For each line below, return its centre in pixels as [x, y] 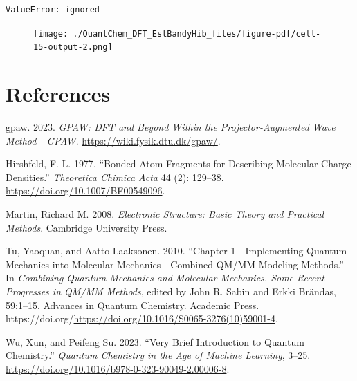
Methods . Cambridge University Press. [86, 227]
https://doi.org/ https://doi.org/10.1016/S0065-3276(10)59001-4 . [142, 318]
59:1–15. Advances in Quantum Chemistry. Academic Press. [132, 305]
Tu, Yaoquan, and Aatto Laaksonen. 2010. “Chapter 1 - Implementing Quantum [176, 251]
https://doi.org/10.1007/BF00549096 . [85, 191]
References [58, 94]
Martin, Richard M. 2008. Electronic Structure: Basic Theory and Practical [165, 214]
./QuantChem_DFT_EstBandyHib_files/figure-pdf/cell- [197, 34]
